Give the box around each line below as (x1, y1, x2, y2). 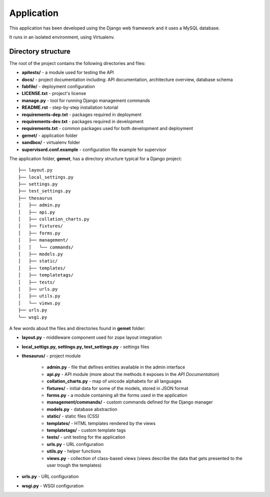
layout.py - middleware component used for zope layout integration (21, 334, 162, 340)
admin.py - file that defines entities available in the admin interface (46, 364, 185, 370)
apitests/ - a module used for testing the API (21, 69, 114, 75)
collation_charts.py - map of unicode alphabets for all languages (46, 378, 182, 384)
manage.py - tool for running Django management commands (21, 97, 150, 103)
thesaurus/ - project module (21, 353, 81, 359)
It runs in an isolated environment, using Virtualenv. (9, 34, 115, 40)
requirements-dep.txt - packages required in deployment (21, 111, 142, 117)
